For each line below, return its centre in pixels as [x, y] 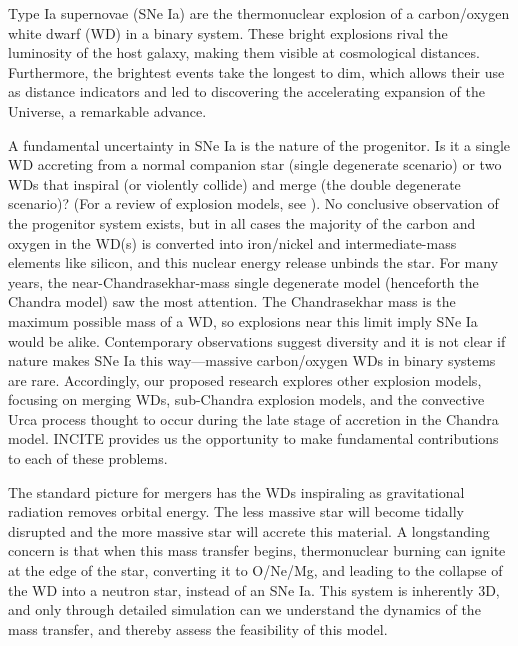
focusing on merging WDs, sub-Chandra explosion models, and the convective [246, 399]
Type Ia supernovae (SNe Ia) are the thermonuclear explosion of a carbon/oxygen [259, 13]
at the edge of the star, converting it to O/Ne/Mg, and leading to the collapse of [255, 570]
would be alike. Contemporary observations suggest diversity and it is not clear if [257, 340]
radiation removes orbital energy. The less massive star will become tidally [236, 511]
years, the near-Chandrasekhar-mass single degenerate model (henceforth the [243, 281]
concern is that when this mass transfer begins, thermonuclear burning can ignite [257, 550]
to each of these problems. [88, 458]
